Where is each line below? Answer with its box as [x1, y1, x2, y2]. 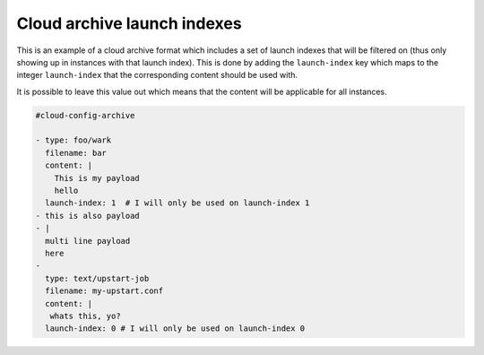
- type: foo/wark [35, 135, 112, 145]
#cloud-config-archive [35, 110, 135, 120]
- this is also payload [35, 211, 141, 221]
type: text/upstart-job [45, 273, 150, 283]
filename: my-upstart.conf [45, 286, 164, 296]
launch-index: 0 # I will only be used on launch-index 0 [45, 324, 306, 333]
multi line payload [45, 236, 131, 246]
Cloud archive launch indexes [16, 13, 242, 33]
